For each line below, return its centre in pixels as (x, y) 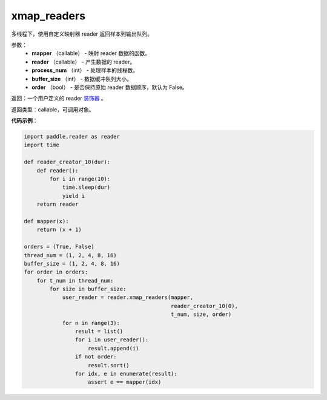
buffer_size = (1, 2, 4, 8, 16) (72, 264)
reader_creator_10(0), (204, 306)
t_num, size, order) (201, 314)
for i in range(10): (80, 179)
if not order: (96, 357)
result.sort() (109, 365)
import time (42, 145)
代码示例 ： (25, 120)
